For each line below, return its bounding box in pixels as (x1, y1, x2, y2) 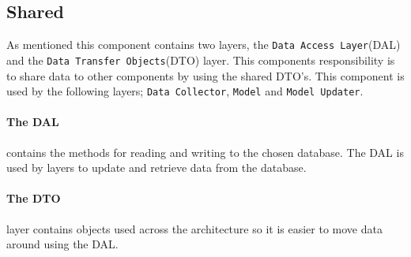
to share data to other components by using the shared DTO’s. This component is (6, 67, 405, 84)
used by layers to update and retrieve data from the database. (6, 159, 307, 176)
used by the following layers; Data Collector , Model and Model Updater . (6, 83, 364, 99)
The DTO (6, 190, 61, 207)
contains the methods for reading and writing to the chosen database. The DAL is (6, 143, 404, 160)
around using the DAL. (6, 236, 119, 252)
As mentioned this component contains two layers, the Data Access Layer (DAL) (6, 36, 401, 53)
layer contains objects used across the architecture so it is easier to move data (6, 220, 383, 237)
